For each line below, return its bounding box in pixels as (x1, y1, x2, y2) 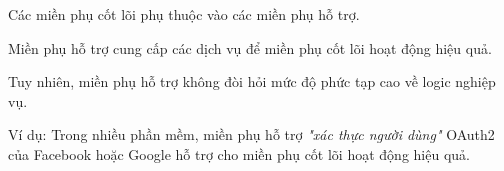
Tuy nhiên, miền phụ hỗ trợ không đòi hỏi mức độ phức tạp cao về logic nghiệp (8, 71, 496, 92)
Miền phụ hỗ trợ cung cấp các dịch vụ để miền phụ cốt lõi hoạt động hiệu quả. (8, 37, 492, 58)
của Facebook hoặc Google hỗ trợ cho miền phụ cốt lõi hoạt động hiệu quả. (8, 143, 470, 164)
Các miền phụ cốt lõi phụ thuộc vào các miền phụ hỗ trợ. (8, 4, 360, 24)
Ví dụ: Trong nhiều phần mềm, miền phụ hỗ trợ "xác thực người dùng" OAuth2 (8, 124, 495, 145)
